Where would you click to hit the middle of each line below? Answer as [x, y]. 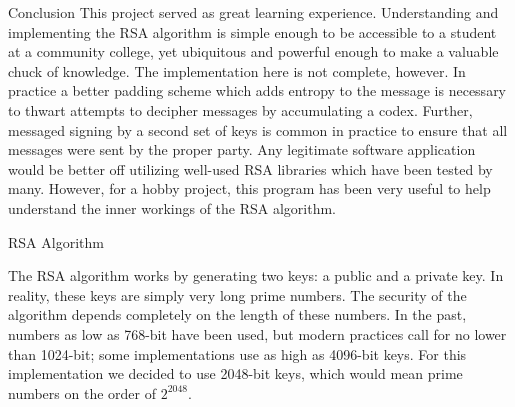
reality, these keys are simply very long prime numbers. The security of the [237, 294]
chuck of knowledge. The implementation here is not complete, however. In [237, 70]
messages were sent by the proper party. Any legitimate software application [242, 149]
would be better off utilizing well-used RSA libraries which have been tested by [250, 168]
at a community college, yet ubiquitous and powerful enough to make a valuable [253, 51]
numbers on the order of [82, 392]
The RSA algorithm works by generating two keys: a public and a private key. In [256, 275]
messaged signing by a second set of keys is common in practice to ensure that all [258, 129]
